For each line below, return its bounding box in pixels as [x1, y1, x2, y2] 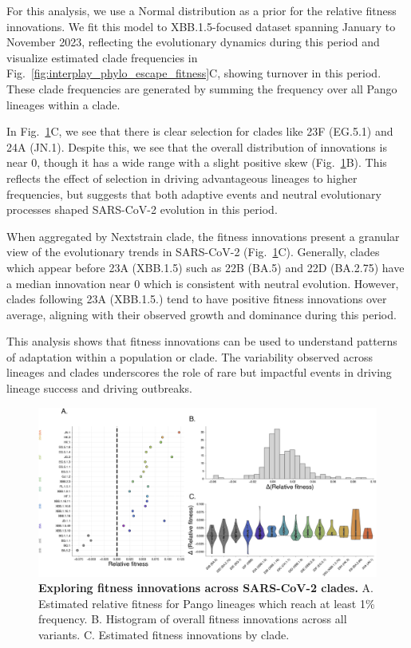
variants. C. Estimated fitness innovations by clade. [38, 626, 290, 643]
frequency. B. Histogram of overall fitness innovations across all [38, 610, 347, 627]
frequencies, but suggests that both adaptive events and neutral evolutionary [6, 185, 381, 202]
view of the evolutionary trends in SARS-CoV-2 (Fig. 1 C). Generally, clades [6, 243, 380, 260]
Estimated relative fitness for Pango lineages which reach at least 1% [38, 595, 375, 611]
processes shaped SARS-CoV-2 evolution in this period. [6, 201, 278, 218]
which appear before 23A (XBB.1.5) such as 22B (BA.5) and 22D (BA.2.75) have [6, 259, 405, 275]
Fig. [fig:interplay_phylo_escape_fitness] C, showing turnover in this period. [6, 65, 381, 81]
